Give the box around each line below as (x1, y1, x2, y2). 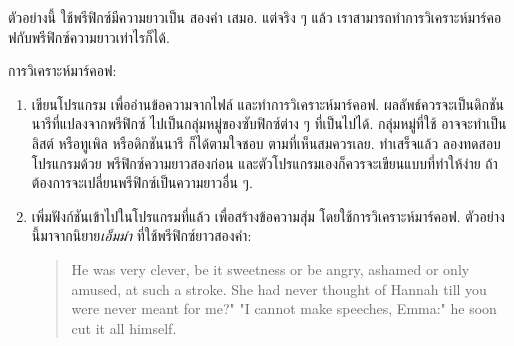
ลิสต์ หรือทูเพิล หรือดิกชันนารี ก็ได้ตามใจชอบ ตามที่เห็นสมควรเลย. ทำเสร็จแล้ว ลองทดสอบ (31, 132, 501, 153)
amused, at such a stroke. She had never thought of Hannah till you (71, 278, 487, 299)
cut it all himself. (71, 317, 177, 338)
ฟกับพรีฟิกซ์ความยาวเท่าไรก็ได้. (8, 26, 170, 47)
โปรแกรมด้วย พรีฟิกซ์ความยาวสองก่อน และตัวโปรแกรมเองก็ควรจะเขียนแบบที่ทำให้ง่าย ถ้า (31, 152, 498, 173)
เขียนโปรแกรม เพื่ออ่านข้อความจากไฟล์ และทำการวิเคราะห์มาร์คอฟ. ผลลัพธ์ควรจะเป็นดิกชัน (31, 93, 504, 114)
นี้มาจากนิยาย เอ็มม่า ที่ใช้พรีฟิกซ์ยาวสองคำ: (31, 225, 252, 246)
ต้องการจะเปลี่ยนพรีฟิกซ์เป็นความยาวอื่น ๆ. (31, 172, 253, 193)
